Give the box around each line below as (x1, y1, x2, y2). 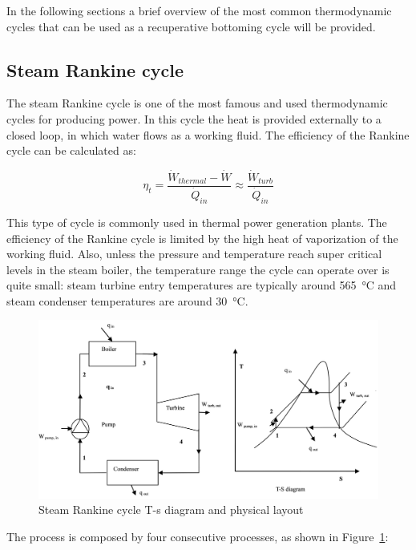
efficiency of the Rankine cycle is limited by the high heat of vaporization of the (6, 229, 398, 246)
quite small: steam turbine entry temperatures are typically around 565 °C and (6, 277, 397, 293)
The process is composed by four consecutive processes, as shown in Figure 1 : (6, 528, 389, 544)
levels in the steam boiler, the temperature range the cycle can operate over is (6, 261, 390, 277)
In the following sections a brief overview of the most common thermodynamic (6, 2, 392, 18)
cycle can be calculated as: (6, 142, 136, 159)
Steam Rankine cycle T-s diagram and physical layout (38, 501, 304, 518)
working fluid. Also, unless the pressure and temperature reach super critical (6, 245, 382, 262)
